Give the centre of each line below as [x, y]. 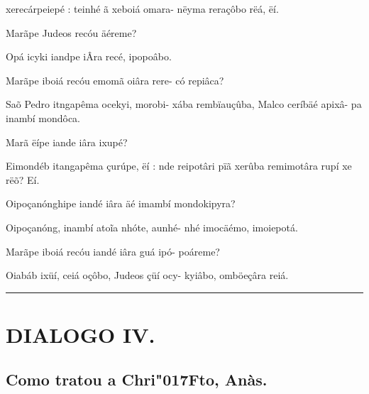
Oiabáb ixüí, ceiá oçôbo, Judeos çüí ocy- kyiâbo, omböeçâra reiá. [147, 275]
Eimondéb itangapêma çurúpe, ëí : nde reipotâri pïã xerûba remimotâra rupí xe [179, 166]
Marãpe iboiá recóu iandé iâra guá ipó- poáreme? [113, 251]
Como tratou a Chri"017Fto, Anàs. [137, 379]
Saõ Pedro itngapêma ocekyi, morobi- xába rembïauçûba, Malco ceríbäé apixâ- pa [184, 104]
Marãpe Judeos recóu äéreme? [71, 32]
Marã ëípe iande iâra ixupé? [67, 142]
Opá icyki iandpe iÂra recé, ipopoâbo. [89, 56]
